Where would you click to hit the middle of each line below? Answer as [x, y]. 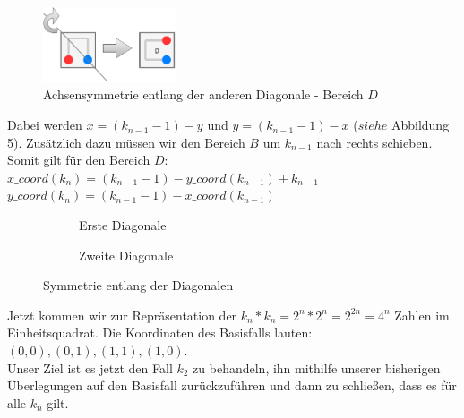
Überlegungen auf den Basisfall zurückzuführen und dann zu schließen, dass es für [232, 385]
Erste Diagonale [123, 225]
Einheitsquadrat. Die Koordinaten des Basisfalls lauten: [160, 333]
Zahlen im [422, 315]
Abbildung [420, 125]
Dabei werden [45, 125]
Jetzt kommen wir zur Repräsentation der [122, 315]
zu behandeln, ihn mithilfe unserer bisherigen [317, 367]
